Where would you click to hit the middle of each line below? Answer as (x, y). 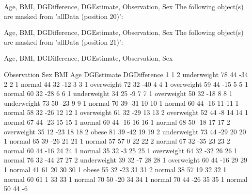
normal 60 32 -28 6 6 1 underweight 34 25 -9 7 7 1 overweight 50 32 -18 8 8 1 (118, 93)
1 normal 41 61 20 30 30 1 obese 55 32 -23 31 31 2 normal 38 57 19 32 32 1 (115, 169)
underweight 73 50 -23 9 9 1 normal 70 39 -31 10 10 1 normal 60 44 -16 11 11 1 (121, 103)
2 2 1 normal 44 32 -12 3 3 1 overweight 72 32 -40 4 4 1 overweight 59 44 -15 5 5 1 (126, 84)
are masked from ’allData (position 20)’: (63, 16)
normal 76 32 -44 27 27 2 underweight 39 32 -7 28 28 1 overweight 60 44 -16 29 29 (126, 160)
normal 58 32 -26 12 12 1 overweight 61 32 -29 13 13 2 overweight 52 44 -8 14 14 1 (126, 112)
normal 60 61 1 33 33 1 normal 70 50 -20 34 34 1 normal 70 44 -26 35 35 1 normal (126, 179)
